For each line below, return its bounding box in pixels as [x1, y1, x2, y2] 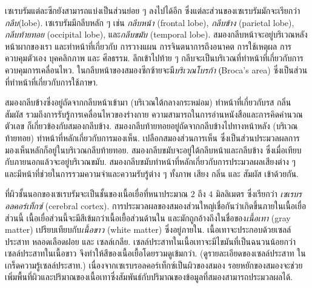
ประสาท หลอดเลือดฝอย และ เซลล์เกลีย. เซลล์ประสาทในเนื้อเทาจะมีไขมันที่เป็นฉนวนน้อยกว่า [5, 235, 296, 247]
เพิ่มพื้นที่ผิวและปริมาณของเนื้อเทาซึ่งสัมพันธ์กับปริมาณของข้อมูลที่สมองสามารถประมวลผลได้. [5, 270, 293, 283]
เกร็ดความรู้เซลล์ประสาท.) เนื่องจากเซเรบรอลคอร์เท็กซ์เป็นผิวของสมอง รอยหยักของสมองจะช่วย [5, 258, 303, 271]
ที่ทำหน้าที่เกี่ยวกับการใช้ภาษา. [5, 75, 98, 88]
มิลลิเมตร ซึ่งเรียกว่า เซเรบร [215, 187, 302, 200]
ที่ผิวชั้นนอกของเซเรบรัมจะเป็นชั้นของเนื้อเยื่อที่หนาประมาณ [5, 187, 188, 200]
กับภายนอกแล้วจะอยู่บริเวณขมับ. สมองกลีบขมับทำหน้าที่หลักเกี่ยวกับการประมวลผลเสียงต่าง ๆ [5, 155, 296, 168]
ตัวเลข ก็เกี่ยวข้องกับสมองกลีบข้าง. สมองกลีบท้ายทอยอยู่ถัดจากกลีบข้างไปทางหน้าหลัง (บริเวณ [5, 119, 298, 132]
